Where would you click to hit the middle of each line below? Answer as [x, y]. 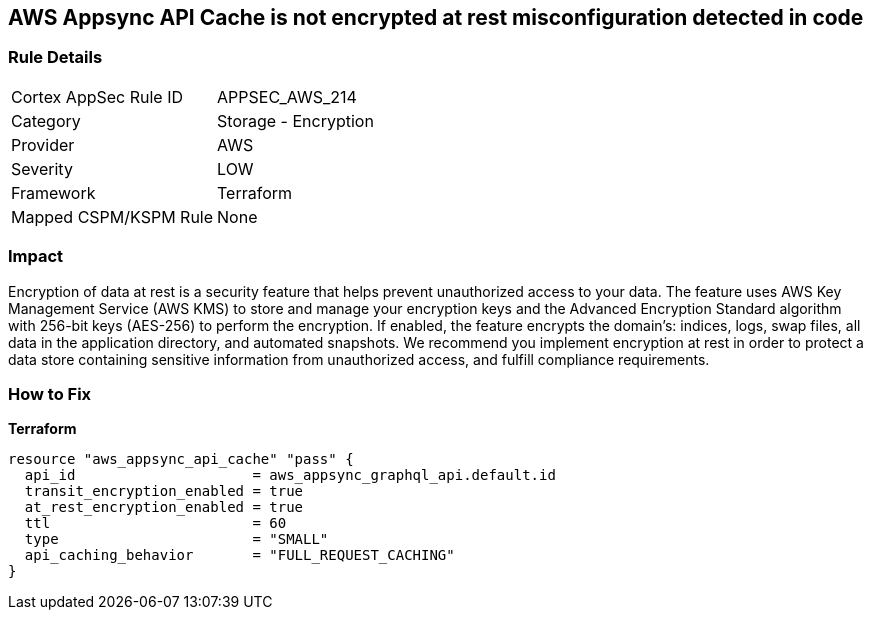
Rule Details [55, 57]
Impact [36, 256]
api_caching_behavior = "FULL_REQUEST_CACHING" [239, 555]
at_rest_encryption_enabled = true [164, 507]
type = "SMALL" [176, 539]
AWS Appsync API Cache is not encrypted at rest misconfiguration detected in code [436, 17]
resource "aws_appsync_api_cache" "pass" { [181, 459]
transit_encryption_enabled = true [164, 491]
